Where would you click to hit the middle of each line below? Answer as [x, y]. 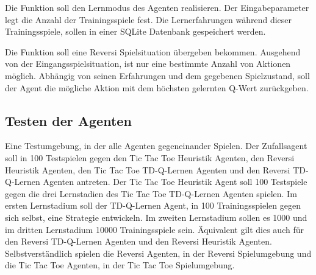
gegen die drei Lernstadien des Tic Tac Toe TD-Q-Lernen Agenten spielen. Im [151, 193]
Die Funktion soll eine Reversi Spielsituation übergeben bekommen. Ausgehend [153, 51]
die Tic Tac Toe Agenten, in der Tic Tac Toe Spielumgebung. [120, 265]
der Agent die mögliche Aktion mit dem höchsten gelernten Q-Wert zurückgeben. [157, 87]
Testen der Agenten [68, 120]
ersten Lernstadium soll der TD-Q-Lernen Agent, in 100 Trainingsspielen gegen [153, 205]
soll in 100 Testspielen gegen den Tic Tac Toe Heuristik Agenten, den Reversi [150, 157]
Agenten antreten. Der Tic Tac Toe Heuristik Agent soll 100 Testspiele [175, 182]
